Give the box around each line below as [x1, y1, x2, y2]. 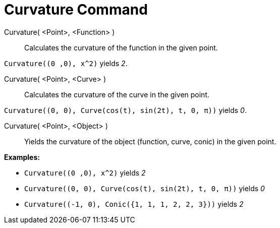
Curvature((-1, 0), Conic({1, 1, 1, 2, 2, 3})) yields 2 [24, 199, 244, 208]
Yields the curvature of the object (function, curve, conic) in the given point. [24, 137, 276, 146]
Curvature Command [4, 1, 148, 18]
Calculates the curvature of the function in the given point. [24, 43, 218, 52]
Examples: [4, 152, 40, 161]
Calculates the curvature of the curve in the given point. [24, 90, 209, 99]
